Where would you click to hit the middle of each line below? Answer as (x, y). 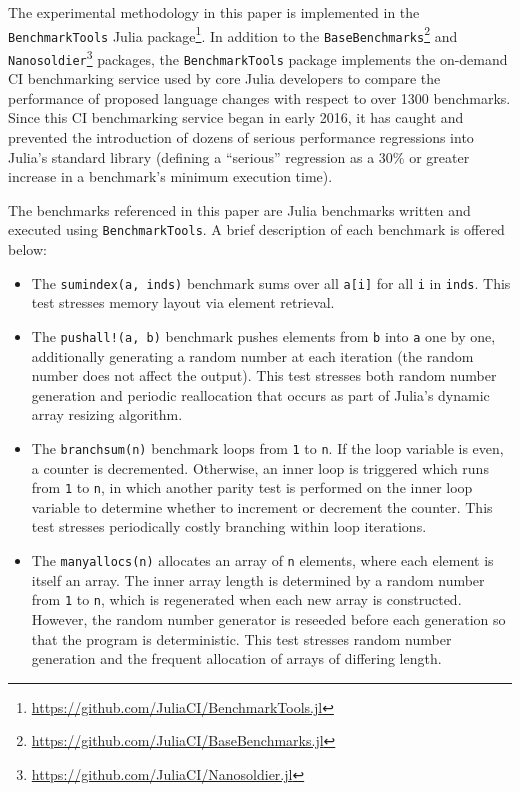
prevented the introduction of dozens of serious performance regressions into (241, 137)
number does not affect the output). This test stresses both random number (264, 375)
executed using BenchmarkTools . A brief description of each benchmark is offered (256, 229)
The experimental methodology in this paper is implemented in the (214, 12)
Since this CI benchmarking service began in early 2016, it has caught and (236, 117)
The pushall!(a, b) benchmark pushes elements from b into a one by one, (263, 335)
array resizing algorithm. (107, 414)
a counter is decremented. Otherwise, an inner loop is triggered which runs (260, 467)
